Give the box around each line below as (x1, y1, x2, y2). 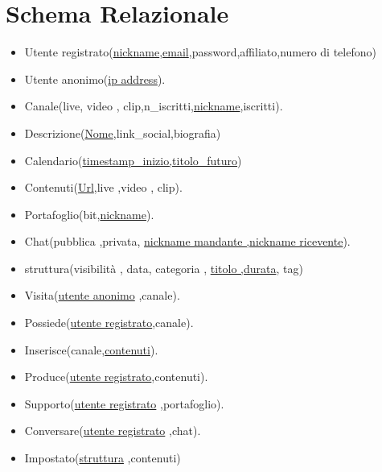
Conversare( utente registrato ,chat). (24, 422, 201, 439)
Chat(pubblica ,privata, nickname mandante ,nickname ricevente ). (24, 233, 351, 250)
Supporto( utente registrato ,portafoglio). (24, 395, 224, 412)
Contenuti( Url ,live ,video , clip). (24, 179, 183, 196)
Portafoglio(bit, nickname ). (24, 205, 154, 222)
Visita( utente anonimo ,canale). (24, 287, 180, 304)
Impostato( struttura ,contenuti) (24, 449, 181, 466)
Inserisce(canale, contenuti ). (24, 341, 158, 358)
